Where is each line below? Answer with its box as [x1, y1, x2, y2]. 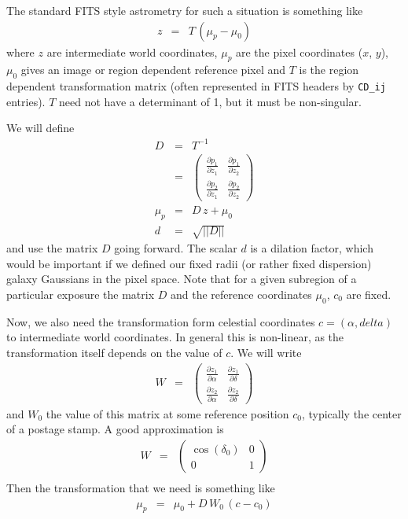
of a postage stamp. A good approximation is [6, 421, 224, 437]
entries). [6, 93, 46, 109]
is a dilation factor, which [250, 240, 373, 256]
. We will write [230, 344, 302, 360]
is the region [299, 61, 359, 78]
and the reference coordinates [171, 285, 312, 302]
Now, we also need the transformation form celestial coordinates [6, 313, 315, 329]
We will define [6, 120, 75, 136]
